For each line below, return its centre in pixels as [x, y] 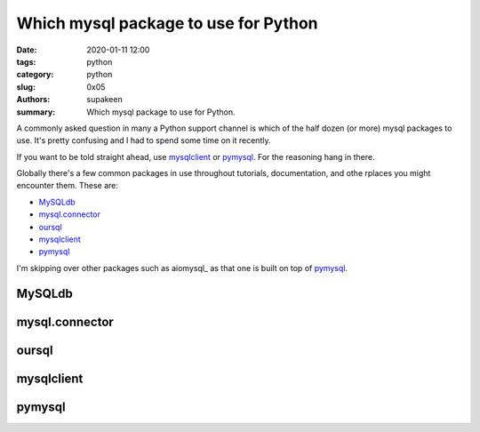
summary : [36, 112]
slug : [26, 87]
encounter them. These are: [68, 186]
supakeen [105, 100]
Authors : [33, 100]
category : [35, 75]
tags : [26, 61]
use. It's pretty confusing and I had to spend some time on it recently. [144, 140]
